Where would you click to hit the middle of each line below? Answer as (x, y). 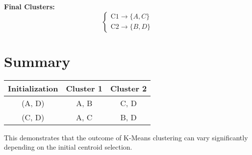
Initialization (33, 88)
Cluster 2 (128, 88)
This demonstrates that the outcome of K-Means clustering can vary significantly (126, 137)
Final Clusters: (29, 6)
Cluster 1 (84, 88)
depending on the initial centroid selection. (68, 147)
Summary (37, 61)
